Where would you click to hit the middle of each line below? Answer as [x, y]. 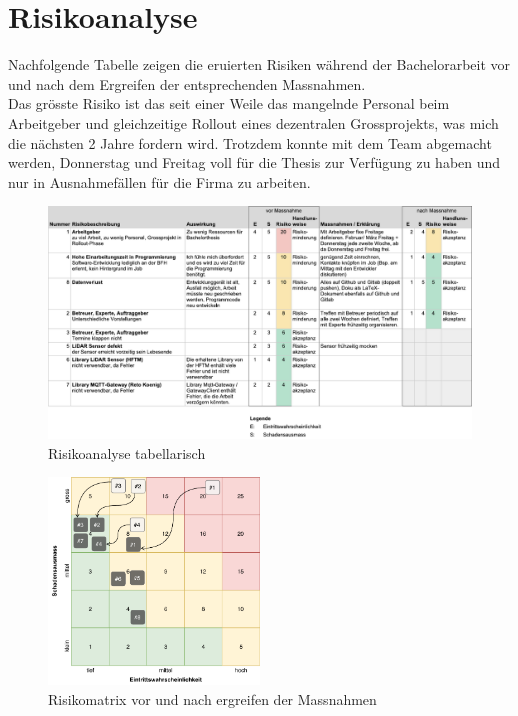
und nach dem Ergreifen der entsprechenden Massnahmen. [187, 83]
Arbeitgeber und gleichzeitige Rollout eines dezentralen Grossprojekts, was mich [253, 122]
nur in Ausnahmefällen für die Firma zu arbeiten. [159, 181]
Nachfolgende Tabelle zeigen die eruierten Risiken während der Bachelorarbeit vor [259, 64]
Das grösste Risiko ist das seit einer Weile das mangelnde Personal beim [229, 103]
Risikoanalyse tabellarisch [127, 452]
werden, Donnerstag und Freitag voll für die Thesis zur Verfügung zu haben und [254, 162]
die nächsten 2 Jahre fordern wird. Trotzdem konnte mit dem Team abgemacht [250, 142]
